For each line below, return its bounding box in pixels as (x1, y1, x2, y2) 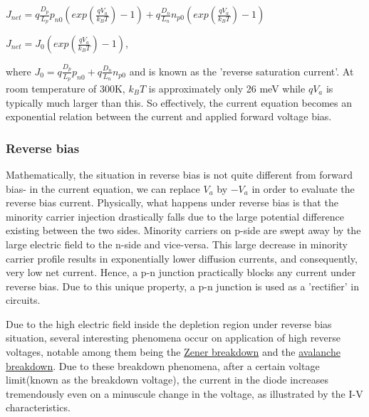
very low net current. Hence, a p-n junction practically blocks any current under (6, 265, 356, 280)
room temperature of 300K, (6, 80, 125, 95)
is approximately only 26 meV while (148, 80, 306, 95)
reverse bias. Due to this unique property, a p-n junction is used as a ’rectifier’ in (6, 278, 359, 293)
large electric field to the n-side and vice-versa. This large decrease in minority (6, 236, 348, 251)
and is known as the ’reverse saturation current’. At (129, 63, 354, 78)
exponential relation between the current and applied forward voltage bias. (6, 109, 332, 124)
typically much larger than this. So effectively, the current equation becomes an (6, 95, 353, 110)
